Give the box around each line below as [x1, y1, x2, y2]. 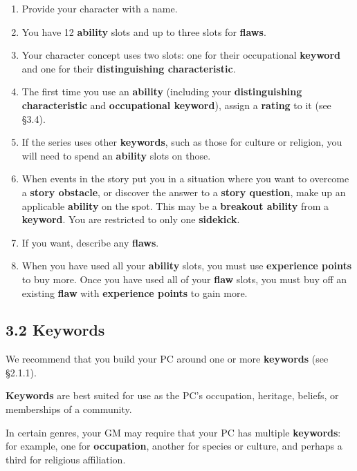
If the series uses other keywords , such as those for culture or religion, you [21, 135, 342, 149]
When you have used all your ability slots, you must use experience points [21, 258, 352, 273]
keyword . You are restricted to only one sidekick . [21, 212, 240, 227]
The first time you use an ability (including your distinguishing [21, 84, 302, 99]
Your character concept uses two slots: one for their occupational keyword [21, 48, 340, 62]
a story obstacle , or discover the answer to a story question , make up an [21, 184, 346, 199]
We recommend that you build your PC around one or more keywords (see [6, 352, 329, 366]
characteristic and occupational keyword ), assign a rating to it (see [21, 97, 331, 112]
